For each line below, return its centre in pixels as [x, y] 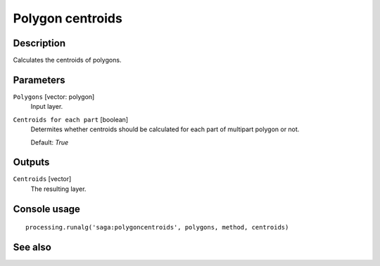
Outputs [31, 162]
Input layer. [47, 107]
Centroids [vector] [42, 179]
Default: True [50, 142]
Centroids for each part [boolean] [71, 119]
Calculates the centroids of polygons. [67, 60]
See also [32, 247]
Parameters [39, 80]
